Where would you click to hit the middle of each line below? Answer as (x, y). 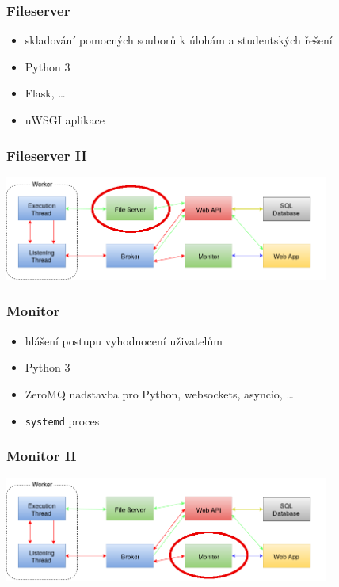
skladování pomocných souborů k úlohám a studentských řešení (179, 40)
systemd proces (62, 420)
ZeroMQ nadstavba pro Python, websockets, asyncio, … (159, 393)
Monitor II (42, 456)
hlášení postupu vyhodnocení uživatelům (124, 340)
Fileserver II (47, 155)
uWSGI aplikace (65, 120)
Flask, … (45, 93)
